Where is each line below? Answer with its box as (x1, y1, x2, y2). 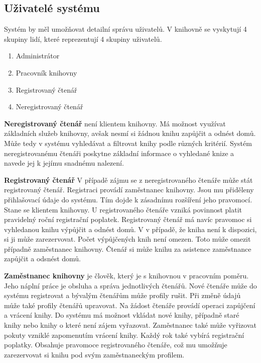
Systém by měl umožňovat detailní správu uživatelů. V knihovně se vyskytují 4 (4, 24, 247, 34)
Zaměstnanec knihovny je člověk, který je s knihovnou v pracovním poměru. (4, 270, 249, 281)
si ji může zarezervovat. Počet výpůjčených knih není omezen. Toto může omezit (4, 234, 251, 244)
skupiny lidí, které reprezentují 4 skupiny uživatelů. (4, 33, 162, 44)
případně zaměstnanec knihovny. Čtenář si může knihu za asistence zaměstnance (4, 243, 251, 254)
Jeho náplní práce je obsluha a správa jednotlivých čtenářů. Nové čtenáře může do (4, 280, 257, 291)
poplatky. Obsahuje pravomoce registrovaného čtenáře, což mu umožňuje (4, 339, 227, 350)
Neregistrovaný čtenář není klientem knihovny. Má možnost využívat (4, 118, 226, 128)
